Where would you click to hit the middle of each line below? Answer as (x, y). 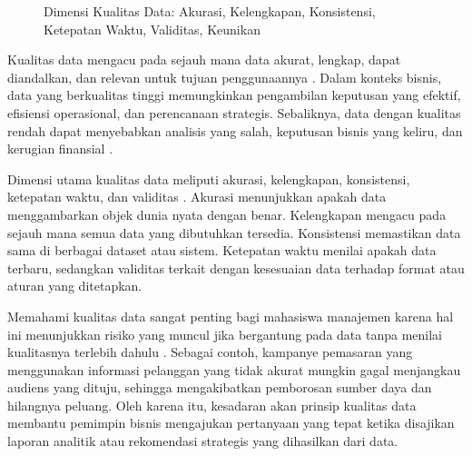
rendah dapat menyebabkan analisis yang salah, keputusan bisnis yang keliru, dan (235, 130)
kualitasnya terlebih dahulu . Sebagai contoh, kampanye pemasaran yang (210, 352)
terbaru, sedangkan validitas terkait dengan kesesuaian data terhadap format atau (236, 268)
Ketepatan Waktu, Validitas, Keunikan (152, 29)
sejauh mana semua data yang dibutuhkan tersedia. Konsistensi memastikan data (234, 232)
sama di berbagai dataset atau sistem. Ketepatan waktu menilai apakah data (222, 250)
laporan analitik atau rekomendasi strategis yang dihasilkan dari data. (203, 441)
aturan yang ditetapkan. (75, 286)
